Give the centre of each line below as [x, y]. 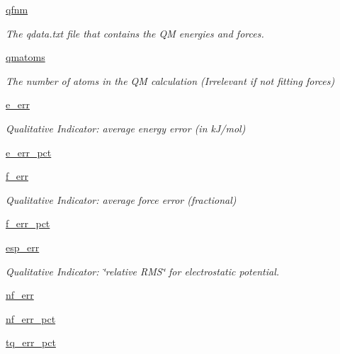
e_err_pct [29, 152]
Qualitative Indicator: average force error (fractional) [121, 199]
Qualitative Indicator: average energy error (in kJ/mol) [126, 128]
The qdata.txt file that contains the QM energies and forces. [135, 33]
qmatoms [25, 57]
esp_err [23, 247]
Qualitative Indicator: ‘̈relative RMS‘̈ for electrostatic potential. [143, 271]
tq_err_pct [31, 342]
